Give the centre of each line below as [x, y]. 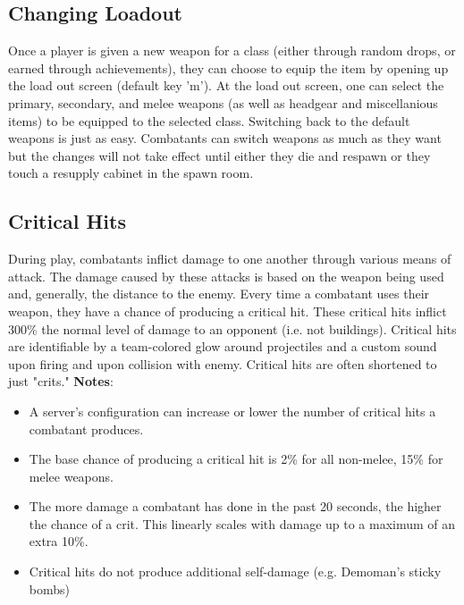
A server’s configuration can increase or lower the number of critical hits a [232, 411]
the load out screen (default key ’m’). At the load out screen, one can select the [226, 85]
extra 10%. [59, 541]
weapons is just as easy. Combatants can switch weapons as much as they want [225, 138]
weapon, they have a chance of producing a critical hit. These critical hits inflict [228, 311]
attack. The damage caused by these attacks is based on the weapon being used [226, 276]
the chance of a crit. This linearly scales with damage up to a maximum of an [242, 523]
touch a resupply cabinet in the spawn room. [131, 173]
